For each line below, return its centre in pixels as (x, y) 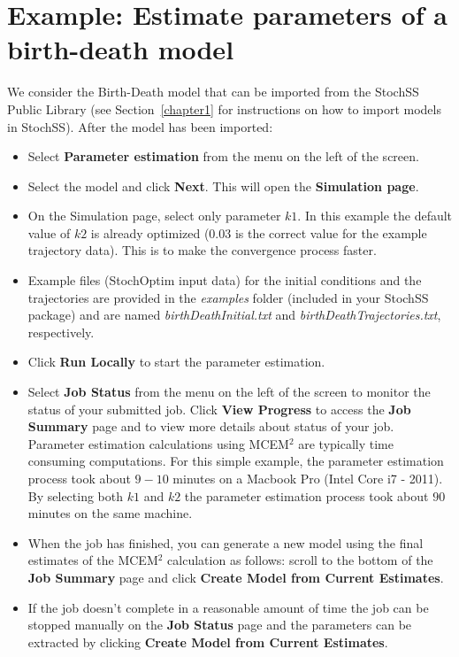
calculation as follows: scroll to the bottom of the (300, 560)
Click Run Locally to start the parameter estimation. (176, 362)
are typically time (346, 443)
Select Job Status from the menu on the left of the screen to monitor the (229, 392)
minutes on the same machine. (110, 513)
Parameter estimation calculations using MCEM (158, 443)
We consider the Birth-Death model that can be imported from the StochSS (213, 92)
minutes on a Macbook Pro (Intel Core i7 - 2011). (308, 478)
